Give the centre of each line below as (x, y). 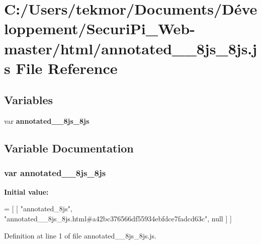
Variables (29, 100)
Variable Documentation (69, 148)
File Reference (67, 68)
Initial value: (26, 191)
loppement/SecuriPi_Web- (100, 28)
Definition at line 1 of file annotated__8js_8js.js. (80, 235)
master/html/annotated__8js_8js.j (131, 48)
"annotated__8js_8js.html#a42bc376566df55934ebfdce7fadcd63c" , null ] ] (118, 218)
